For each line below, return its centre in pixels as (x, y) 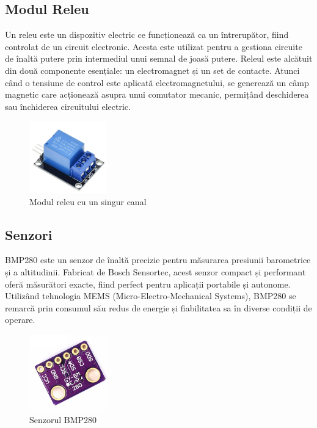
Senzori (29, 234)
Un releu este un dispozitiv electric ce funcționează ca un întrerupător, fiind (147, 34)
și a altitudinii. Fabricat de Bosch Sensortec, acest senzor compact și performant (155, 272)
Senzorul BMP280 (63, 419)
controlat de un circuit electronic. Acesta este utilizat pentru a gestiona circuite (154, 46)
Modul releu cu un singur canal (88, 201)
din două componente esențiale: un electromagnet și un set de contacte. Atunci (152, 70)
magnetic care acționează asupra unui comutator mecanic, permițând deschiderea (157, 94)
